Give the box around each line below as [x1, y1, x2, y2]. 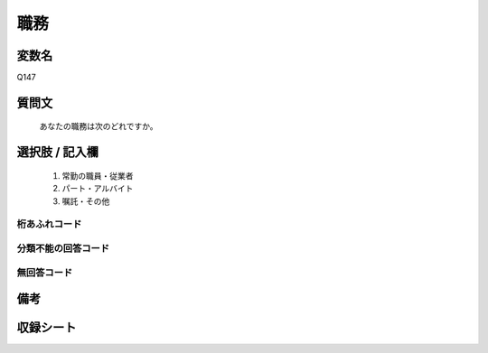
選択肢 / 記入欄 [16, 144, 99, 160]
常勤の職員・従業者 [61, 170, 134, 181]
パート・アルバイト [61, 183, 134, 194]
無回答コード [16, 266, 73, 279]
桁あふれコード [16, 218, 82, 230]
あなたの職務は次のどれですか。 [39, 121, 158, 132]
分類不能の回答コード [16, 242, 110, 255]
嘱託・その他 [61, 195, 110, 207]
